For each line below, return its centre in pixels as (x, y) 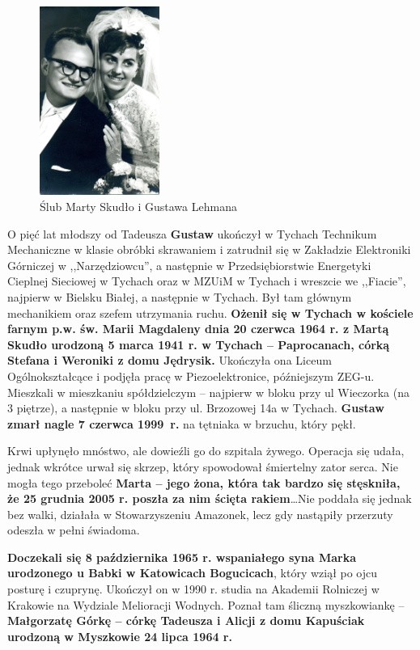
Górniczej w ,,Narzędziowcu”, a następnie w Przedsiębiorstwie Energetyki (189, 265)
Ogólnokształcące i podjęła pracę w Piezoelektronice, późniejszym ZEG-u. (191, 376)
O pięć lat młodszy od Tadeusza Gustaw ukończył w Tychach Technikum (192, 233)
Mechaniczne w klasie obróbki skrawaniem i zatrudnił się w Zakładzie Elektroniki (209, 249)
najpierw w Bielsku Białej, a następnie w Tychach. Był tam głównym (180, 296)
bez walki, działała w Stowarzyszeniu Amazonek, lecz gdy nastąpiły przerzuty (200, 514)
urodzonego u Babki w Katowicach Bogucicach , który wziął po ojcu (193, 573)
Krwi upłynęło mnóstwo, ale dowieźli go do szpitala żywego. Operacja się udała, (206, 451)
